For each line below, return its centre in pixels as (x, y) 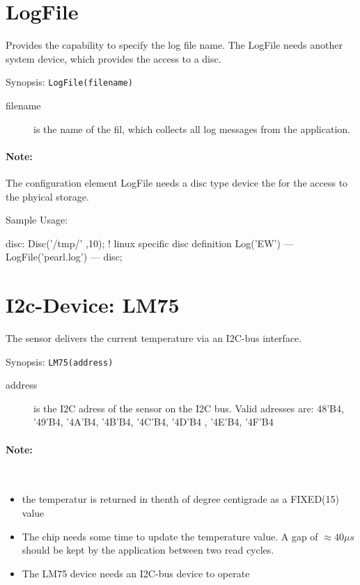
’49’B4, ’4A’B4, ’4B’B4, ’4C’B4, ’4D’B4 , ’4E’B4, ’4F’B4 (154, 422)
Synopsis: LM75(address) (60, 361)
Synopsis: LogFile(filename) (69, 82)
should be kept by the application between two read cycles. (148, 550)
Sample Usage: (37, 220)
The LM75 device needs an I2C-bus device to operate (136, 573)
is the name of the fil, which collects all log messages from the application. (192, 128)
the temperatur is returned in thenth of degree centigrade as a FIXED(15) (180, 499)
